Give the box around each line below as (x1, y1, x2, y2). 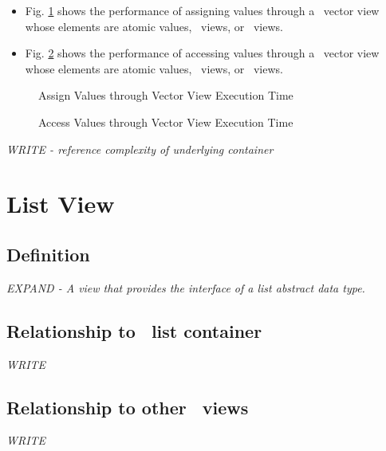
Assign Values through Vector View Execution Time (38, 87, 293, 104)
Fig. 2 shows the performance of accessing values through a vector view (25, 45, 380, 61)
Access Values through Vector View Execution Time (38, 113, 293, 130)
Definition (6, 241, 90, 266)
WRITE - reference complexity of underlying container (6, 140, 274, 157)
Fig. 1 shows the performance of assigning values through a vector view (25, 2, 380, 18)
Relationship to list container (6, 318, 262, 343)
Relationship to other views (6, 394, 249, 419)
